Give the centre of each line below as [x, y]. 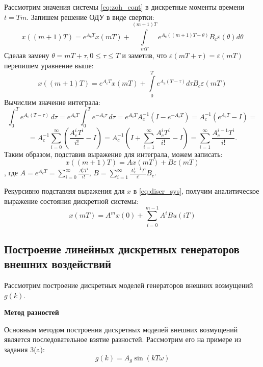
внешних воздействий [58, 264]
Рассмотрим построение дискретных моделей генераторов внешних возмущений [129, 285]
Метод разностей [32, 312]
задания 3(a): [24, 349]
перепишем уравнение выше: [49, 65]
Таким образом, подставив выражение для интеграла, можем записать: [113, 154]
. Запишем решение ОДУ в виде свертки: [90, 17]
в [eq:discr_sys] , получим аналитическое [196, 191]
